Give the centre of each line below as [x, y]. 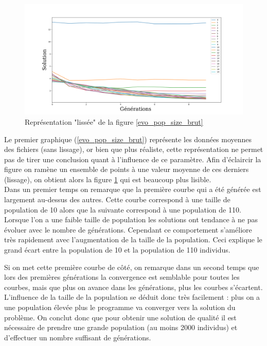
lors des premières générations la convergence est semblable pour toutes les [122, 277]
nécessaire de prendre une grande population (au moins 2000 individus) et [121, 327]
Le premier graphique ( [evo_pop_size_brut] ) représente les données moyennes [128, 139]
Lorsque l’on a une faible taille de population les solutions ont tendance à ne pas [131, 219]
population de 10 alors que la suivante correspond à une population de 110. [123, 209]
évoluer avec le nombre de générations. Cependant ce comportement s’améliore [128, 229]
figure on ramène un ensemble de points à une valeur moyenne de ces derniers [127, 169]
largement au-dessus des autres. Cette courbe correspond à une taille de [117, 199]
